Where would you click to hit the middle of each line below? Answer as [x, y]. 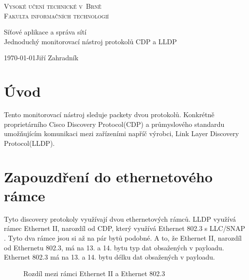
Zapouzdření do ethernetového [108, 176]
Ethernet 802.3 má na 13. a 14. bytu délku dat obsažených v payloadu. [109, 257]
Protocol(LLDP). [29, 143]
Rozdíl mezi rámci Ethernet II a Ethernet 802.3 [94, 273]
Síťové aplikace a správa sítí [45, 32]
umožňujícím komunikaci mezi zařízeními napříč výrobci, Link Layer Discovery [122, 133]
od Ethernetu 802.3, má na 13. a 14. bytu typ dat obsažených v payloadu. [114, 247]
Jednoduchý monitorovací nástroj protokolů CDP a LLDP [90, 41]
